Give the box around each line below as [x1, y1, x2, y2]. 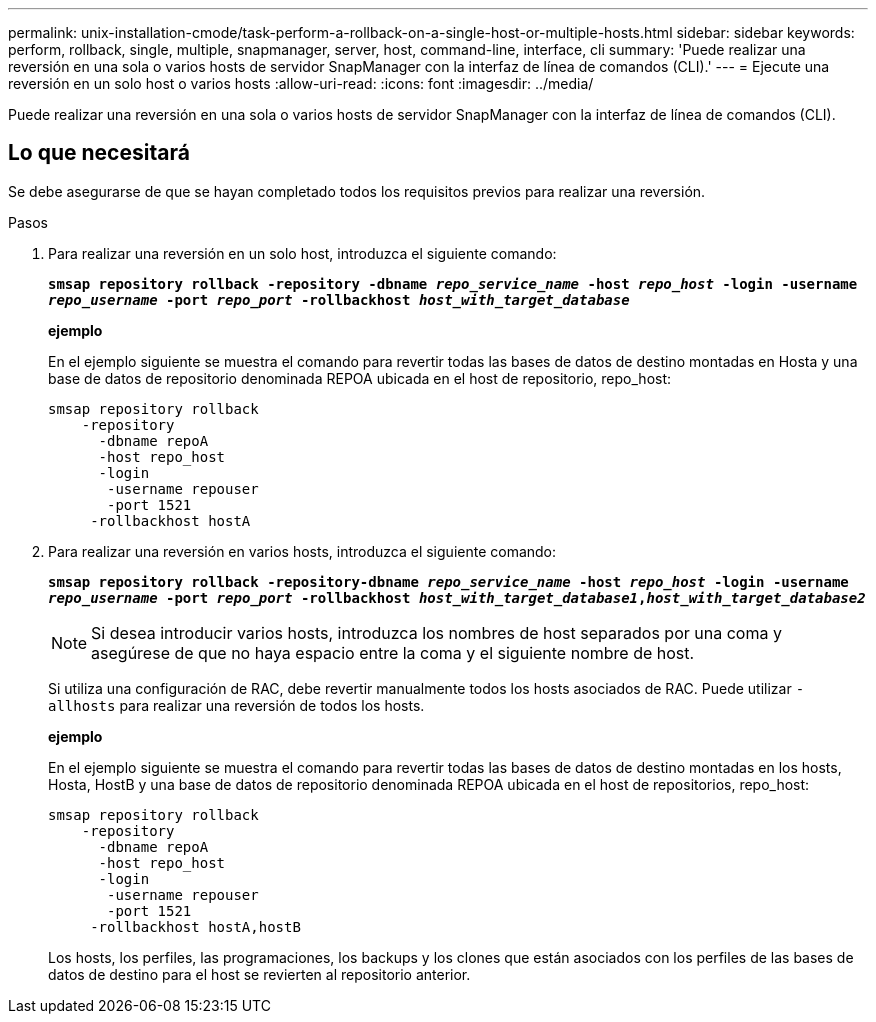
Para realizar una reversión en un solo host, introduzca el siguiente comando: [48, 244, 557, 262]
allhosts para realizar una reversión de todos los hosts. [48, 696, 425, 714]
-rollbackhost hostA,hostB [90, 918, 301, 935]
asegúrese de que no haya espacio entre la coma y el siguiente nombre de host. [91, 642, 695, 663]
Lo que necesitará [8, 140, 190, 166]
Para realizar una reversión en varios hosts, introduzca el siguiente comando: [48, 542, 557, 560]
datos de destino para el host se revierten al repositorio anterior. [48, 965, 471, 983]
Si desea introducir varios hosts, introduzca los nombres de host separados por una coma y [91, 622, 782, 643]
